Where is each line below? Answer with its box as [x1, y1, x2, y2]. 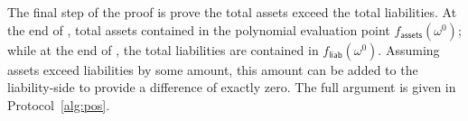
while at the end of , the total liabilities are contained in [7, 40, 319, 59]
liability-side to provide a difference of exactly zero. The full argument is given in [7, 78, 456, 97]
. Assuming [378, 40, 440, 59]
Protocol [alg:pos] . [7, 95, 110, 114]
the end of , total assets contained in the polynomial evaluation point [7, 20, 390, 39]
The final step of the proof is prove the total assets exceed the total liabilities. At [7, 3, 457, 21]
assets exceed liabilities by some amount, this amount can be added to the [7, 60, 418, 79]
